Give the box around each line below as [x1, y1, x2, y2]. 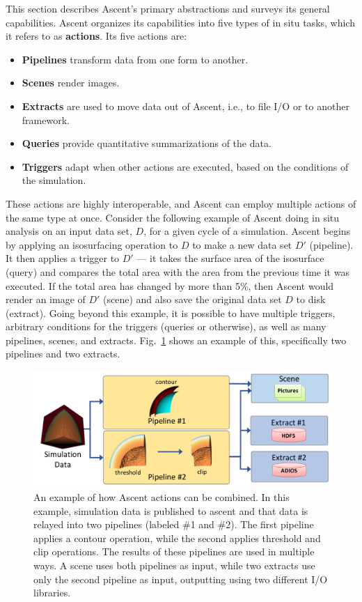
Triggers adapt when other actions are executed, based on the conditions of [22, 159, 349, 173]
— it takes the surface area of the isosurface [136, 251, 324, 265]
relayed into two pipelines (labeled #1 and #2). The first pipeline [33, 517, 314, 532]
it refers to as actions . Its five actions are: [6, 29, 187, 43]
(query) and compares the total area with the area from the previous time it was [6, 264, 349, 279]
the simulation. [22, 173, 86, 187]
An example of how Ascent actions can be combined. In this [33, 489, 290, 504]
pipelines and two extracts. [6, 346, 120, 361]
